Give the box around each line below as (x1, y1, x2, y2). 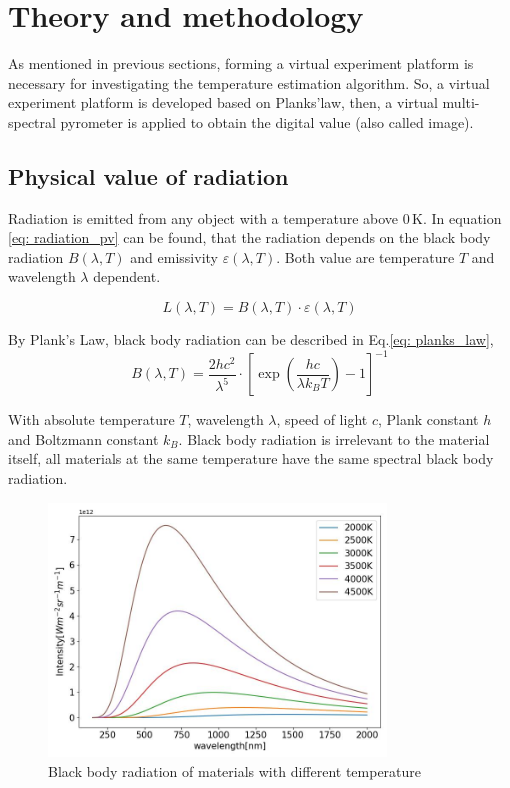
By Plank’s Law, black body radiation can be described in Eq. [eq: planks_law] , (8, 329, 494, 350)
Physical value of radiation (8, 160, 289, 191)
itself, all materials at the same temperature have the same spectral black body (8, 448, 494, 469)
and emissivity (130, 246, 218, 267)
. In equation (422, 207, 502, 228)
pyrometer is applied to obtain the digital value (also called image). (60, 111, 474, 132)
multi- (442, 92, 480, 113)
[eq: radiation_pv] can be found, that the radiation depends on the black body (8, 227, 491, 248)
